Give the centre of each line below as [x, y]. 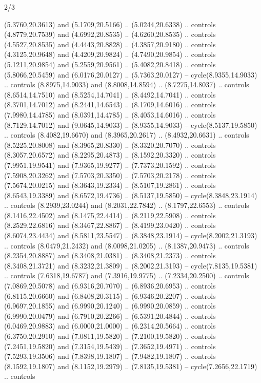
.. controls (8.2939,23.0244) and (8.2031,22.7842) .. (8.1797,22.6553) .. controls [127, 205]
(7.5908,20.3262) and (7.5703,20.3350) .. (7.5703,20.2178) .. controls [110, 175]
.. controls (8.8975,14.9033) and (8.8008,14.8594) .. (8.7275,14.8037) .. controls [127, 84]
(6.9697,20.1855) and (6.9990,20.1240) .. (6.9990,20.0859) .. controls [110, 306]
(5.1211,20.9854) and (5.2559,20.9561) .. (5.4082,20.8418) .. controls [110, 64]
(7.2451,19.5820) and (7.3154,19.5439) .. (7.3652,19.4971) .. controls [110, 346]
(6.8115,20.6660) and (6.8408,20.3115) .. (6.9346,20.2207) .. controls [110, 295]
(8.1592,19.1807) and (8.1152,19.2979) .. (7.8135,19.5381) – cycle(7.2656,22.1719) [131, 366]
